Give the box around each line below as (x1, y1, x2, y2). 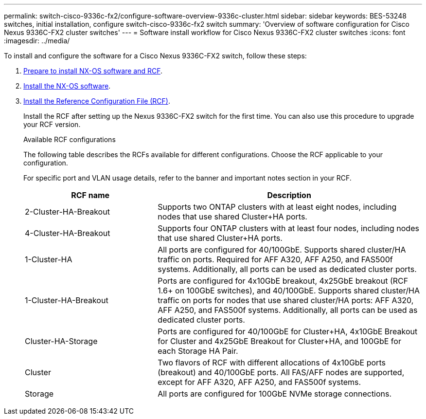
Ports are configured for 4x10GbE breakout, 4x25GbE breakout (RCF (158, 276, 408, 286)
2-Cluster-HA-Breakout (25, 207, 110, 217)
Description (267, 190, 311, 200)
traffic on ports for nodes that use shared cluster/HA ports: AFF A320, (158, 295, 414, 305)
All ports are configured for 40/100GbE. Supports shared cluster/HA (158, 245, 406, 255)
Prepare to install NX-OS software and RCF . (23, 67, 163, 75)
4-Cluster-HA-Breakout (25, 228, 110, 238)
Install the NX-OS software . (23, 82, 111, 90)
